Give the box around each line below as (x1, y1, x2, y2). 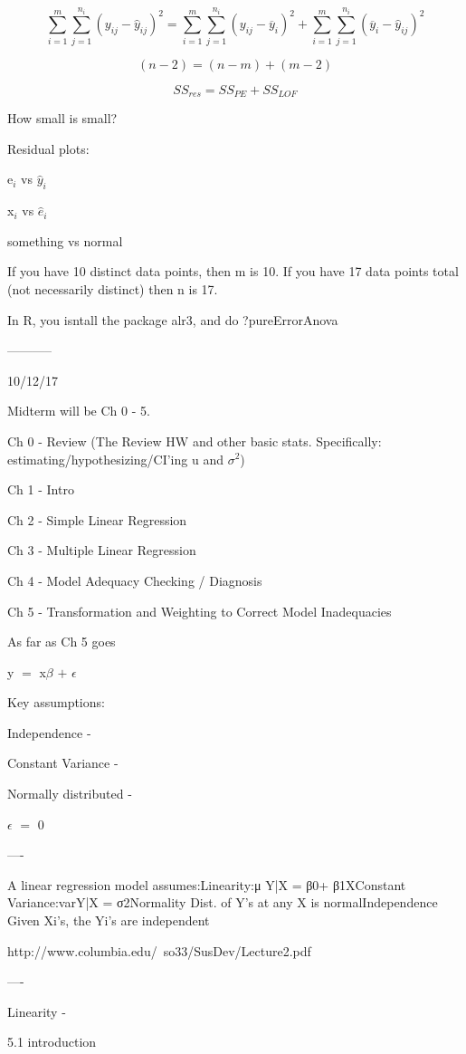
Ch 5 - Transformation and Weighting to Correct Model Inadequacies (7, 601, 392, 620)
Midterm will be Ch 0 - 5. (7, 401, 150, 420)
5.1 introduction (7, 1032, 97, 1051)
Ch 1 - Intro (7, 480, 74, 499)
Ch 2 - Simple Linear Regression (7, 510, 187, 529)
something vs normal (7, 231, 123, 250)
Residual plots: (7, 139, 90, 158)
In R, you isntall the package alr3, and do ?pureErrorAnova (7, 310, 338, 329)
